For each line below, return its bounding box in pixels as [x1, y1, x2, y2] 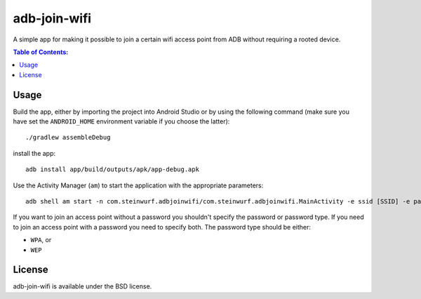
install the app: [13, 149, 56, 157]
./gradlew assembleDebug [25, 133, 111, 142]
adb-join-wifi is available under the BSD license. [13, 282, 152, 291]
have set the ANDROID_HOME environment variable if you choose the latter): [13, 117, 230, 126]
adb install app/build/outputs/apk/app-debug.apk [25, 166, 200, 173]
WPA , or [30, 236, 52, 244]
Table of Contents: [13, 48, 69, 56]
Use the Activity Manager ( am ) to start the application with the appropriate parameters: [13, 181, 264, 190]
